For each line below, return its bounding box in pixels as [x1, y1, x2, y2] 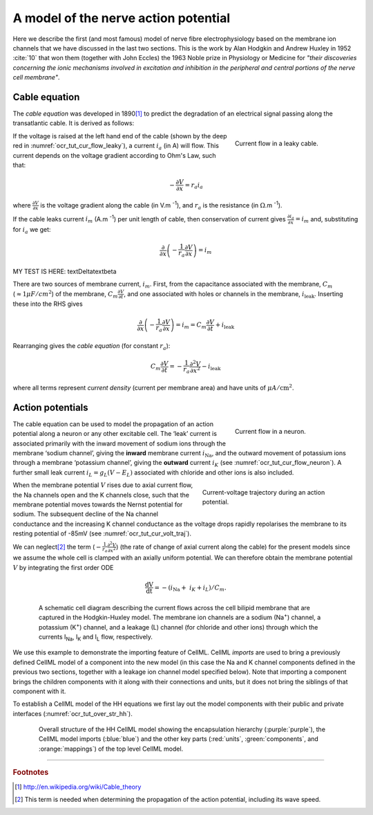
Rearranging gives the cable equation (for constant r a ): [12, 342, 171, 351]
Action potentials [12, 401, 89, 413]
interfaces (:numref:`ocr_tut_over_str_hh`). [12, 709, 133, 717]
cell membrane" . [12, 73, 60, 82]
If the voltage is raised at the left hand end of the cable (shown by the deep [12, 131, 227, 140]
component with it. [12, 687, 66, 695]
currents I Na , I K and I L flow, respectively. [38, 632, 153, 643]
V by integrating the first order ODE [12, 563, 114, 571]
